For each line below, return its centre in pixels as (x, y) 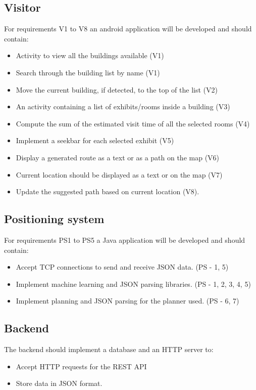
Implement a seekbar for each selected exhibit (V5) (95, 140)
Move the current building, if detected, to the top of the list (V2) (117, 89)
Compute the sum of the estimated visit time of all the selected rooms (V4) (133, 123)
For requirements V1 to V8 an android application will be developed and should (128, 29)
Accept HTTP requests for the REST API (81, 366)
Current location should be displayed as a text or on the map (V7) (119, 174)
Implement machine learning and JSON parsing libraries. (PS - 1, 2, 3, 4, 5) (133, 284)
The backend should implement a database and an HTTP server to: (109, 349)
